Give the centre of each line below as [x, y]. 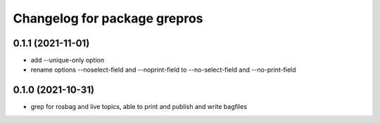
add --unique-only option [68, 60]
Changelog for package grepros [108, 18]
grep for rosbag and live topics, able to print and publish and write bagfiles [139, 107]
